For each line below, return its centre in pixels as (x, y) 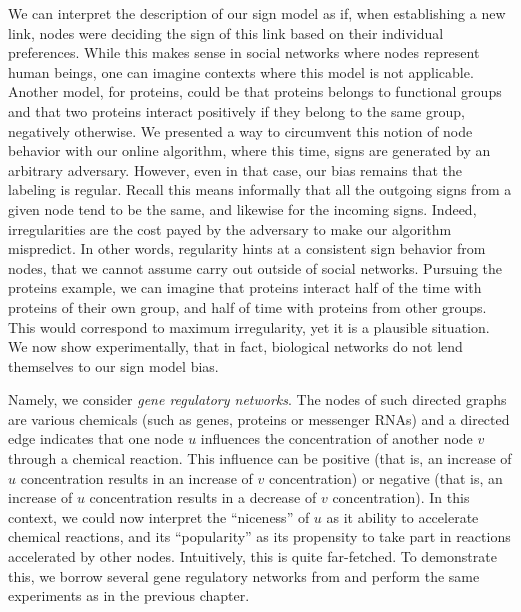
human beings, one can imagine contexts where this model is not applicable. (241, 71)
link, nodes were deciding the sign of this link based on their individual (226, 32)
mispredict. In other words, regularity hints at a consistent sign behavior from (247, 248)
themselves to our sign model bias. (113, 365)
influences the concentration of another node (336, 438)
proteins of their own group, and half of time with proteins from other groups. (247, 306)
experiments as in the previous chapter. (129, 595)
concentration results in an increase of (136, 477)
